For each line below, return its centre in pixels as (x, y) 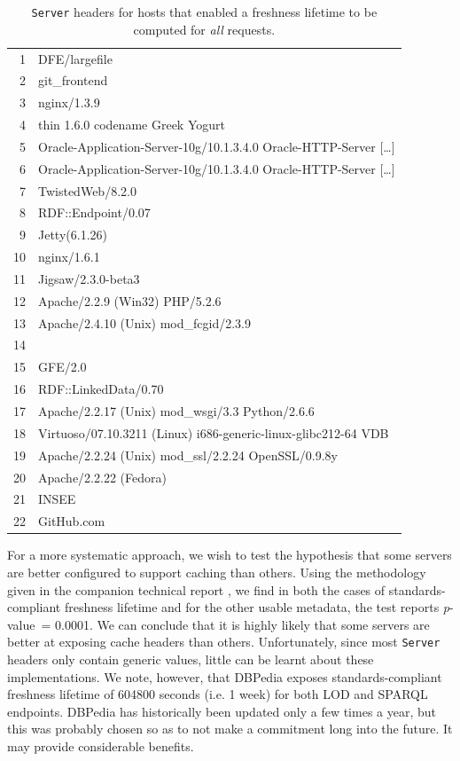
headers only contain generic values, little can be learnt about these (191, 659)
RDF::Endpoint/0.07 (94, 212)
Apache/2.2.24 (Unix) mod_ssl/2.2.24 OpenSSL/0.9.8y (188, 455)
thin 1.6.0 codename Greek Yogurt (132, 125)
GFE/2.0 (62, 367)
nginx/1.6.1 (69, 257)
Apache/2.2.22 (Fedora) (102, 477)
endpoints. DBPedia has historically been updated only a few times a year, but (222, 711)
